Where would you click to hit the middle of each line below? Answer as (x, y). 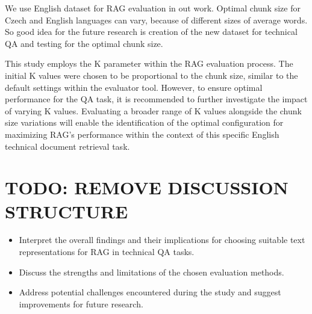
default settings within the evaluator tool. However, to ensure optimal (134, 87)
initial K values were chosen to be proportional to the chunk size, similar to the (151, 75)
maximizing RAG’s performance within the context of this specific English (142, 134)
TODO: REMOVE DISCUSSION (147, 187)
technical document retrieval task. (67, 146)
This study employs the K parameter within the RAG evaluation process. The (149, 63)
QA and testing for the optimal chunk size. (84, 43)
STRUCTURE (67, 211)
